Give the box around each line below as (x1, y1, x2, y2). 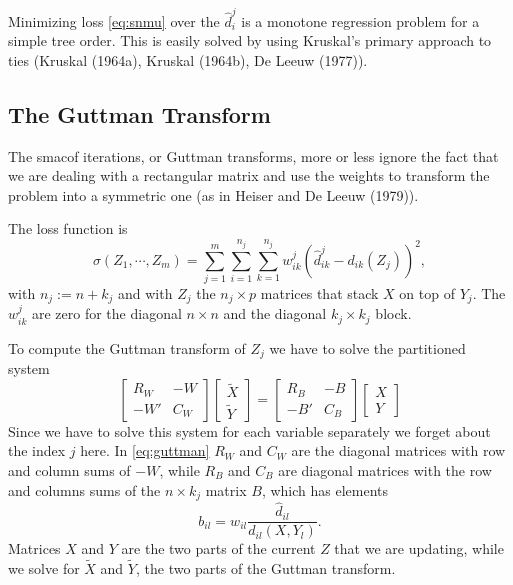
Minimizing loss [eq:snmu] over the (8, 10, 220, 31)
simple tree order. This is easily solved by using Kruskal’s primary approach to (8, 30, 492, 51)
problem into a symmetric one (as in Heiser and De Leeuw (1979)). (8, 184, 419, 205)
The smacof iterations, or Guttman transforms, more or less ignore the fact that (8, 145, 499, 166)
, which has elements (261, 479, 389, 500)
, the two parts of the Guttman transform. (135, 558, 396, 579)
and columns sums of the (8, 479, 161, 500)
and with (118, 282, 173, 303)
